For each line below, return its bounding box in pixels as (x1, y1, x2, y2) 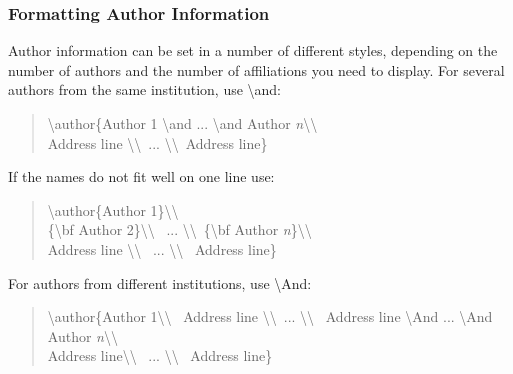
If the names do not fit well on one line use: (8, 166, 275, 187)
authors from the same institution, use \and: (8, 79, 282, 100)
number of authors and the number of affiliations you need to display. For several (8, 59, 505, 80)
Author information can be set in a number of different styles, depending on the (8, 40, 498, 61)
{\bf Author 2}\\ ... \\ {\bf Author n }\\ (47, 219, 312, 240)
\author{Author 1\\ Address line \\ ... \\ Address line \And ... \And (47, 306, 493, 327)
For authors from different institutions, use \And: (8, 272, 312, 293)
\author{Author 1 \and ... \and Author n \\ (47, 113, 318, 133)
